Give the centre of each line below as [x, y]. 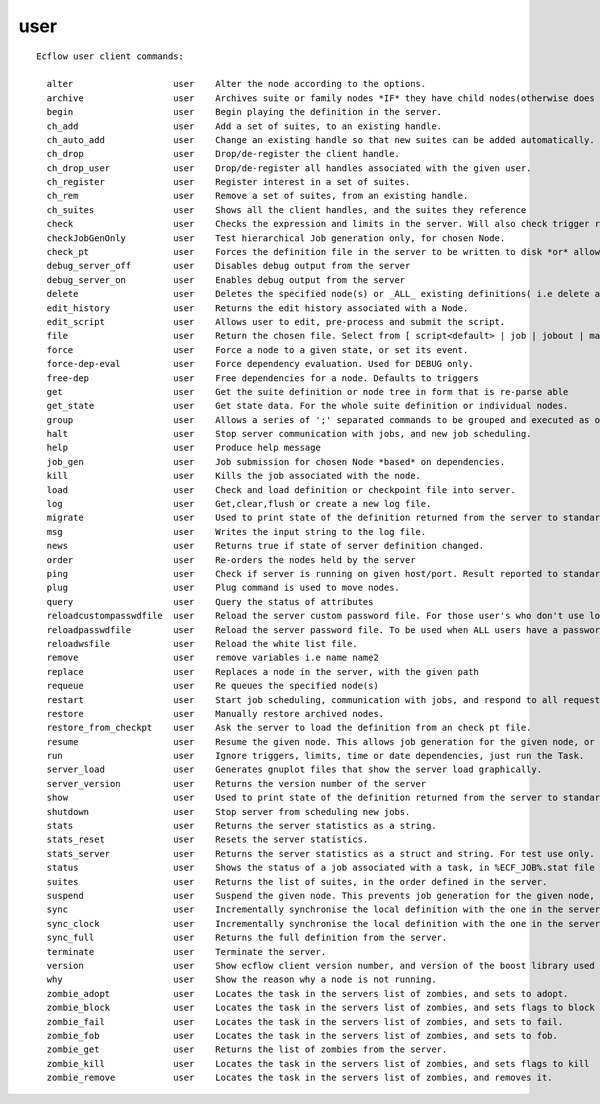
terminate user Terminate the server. [186, 951]
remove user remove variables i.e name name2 [212, 658]
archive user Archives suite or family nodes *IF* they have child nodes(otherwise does [320, 98]
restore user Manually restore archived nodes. [215, 713]
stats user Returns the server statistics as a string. [241, 826]
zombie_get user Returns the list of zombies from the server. [247, 1049]
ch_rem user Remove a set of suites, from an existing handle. [257, 196]
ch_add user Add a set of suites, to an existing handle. [244, 126]
